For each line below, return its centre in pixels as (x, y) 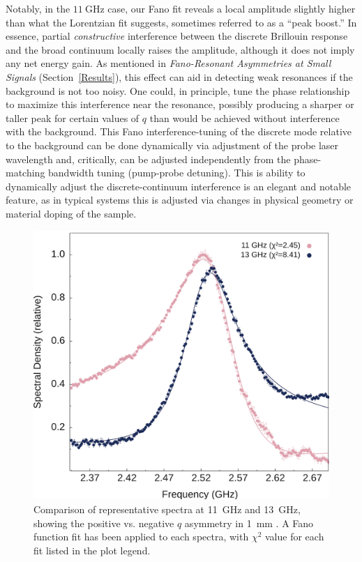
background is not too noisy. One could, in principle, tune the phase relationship (178, 90)
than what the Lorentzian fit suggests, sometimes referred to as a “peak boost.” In (181, 22)
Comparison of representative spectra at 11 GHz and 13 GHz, (167, 509)
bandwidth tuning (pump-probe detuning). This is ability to (177, 173)
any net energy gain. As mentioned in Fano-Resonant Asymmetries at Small (168, 63)
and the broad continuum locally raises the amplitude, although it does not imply (180, 49)
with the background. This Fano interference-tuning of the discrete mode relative (179, 131)
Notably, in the (38, 8)
